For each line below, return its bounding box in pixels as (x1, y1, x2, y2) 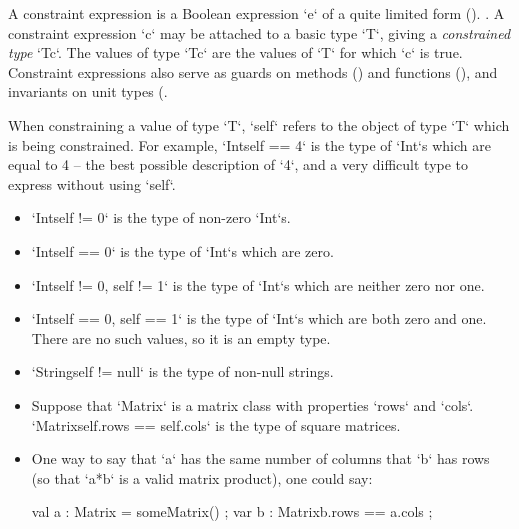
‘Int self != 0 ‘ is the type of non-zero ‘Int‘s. (31, 207, 291, 228)
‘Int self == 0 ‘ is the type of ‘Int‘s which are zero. (31, 240, 334, 261)
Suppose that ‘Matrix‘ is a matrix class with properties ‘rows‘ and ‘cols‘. (31, 394, 474, 415)
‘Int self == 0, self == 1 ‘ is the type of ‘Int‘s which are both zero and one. (31, 308, 487, 329)
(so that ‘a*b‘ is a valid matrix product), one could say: (31, 467, 373, 488)
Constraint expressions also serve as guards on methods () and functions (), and (8, 61, 498, 82)
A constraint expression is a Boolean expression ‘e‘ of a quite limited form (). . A (8, 3, 505, 23)
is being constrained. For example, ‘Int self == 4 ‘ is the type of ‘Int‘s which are (8, 134, 491, 155)
